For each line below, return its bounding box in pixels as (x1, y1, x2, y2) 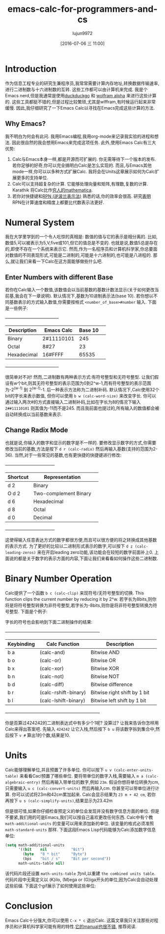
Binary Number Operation (5, 573, 112, 584)
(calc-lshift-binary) (39, 697, 85, 704)
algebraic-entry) (5, 780, 41, 785)
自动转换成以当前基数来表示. (5, 411, 63, 417)
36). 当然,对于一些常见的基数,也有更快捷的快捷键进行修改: (5, 452, 122, 458)
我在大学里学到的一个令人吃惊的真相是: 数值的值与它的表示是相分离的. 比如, (5, 233, 158, 240)
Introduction (5, 63, 57, 75)
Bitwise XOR (90, 665, 119, 672)
